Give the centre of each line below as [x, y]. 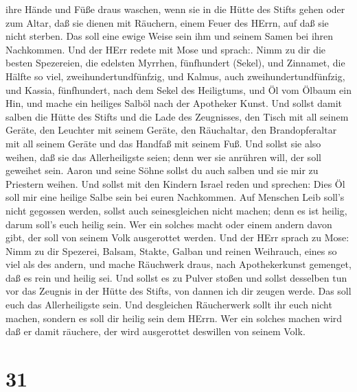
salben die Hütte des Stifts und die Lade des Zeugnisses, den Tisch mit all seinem [177, 116]
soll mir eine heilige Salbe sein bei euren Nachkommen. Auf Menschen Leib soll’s [175, 197]
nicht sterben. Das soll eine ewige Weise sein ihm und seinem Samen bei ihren [170, 36]
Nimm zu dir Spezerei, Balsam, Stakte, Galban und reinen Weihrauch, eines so [171, 250]
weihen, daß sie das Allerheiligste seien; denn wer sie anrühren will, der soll [163, 157]
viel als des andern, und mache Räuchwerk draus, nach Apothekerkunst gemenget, [178, 264]
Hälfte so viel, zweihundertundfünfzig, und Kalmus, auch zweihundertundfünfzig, [175, 76]
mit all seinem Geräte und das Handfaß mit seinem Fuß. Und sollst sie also [163, 143]
